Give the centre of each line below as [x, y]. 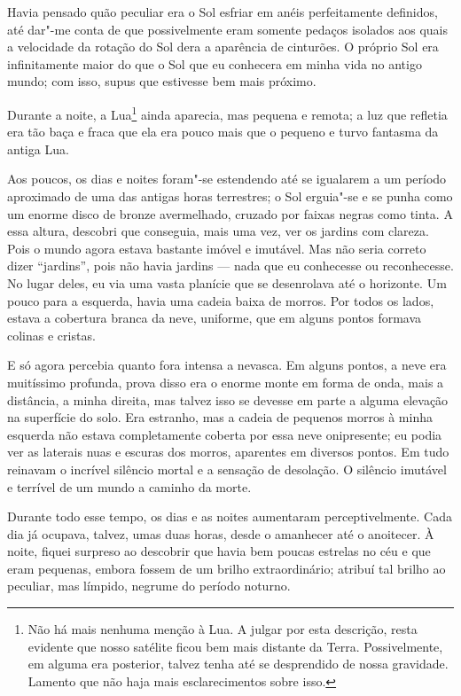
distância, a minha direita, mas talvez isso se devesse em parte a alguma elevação [228, 399]
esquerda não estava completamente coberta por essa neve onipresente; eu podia [225, 434]
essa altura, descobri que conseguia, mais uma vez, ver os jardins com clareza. [218, 231]
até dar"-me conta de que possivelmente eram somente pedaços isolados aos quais [227, 29]
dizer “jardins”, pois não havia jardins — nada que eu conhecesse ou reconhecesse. [230, 266]
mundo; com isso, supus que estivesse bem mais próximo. [162, 81]
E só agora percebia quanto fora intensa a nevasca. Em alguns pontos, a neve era [227, 365]
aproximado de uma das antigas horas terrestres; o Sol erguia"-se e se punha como [230, 196]
